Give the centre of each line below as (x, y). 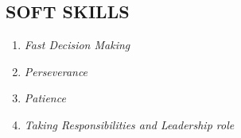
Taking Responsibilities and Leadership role (129, 124)
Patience (45, 98)
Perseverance (56, 71)
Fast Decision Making (77, 45)
